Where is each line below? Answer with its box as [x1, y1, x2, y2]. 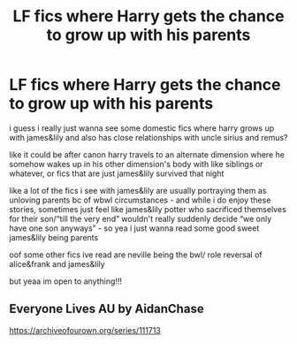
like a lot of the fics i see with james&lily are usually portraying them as [9, 185, 267, 195]
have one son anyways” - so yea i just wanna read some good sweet [9, 223, 260, 233]
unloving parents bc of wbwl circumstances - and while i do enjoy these [9, 195, 271, 205]
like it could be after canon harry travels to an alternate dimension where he [9, 149, 286, 160]
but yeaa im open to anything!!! [9, 276, 122, 287]
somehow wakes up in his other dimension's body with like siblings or [9, 158, 263, 169]
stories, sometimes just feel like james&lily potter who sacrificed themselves [9, 203, 287, 214]
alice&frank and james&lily [9, 258, 105, 269]
